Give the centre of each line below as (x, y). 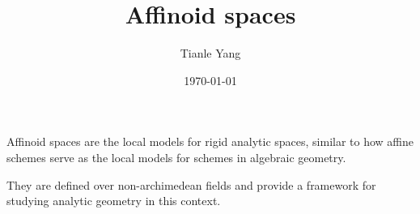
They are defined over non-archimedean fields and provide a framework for (191, 184)
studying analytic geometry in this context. (114, 201)
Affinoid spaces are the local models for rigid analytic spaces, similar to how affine (210, 141)
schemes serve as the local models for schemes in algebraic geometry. (176, 157)
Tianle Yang (210, 53)
